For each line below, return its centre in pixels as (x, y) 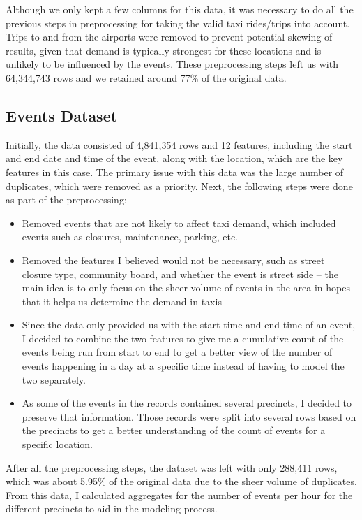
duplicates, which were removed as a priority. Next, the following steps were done (179, 186)
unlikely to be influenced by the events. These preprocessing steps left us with (172, 64)
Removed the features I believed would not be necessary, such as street (173, 260)
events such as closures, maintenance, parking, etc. (130, 237)
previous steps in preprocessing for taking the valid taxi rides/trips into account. (178, 23)
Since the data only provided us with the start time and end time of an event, (189, 325)
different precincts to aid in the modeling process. (112, 508)
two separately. (54, 379)
